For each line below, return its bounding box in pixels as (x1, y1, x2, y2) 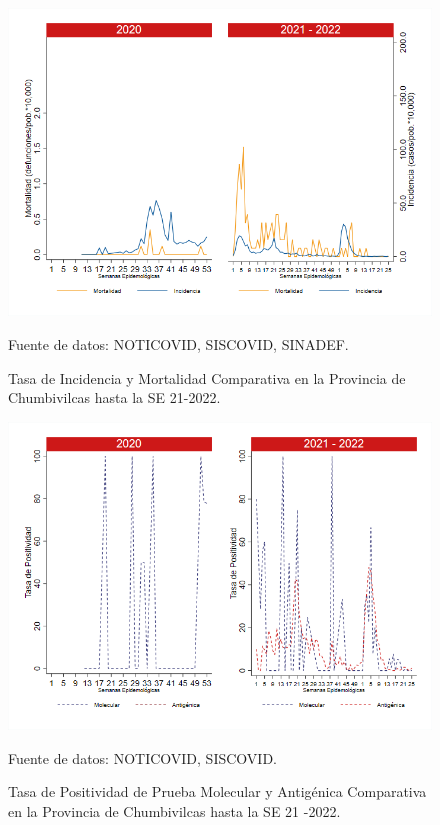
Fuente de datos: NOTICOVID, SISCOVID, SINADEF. (8, 333, 349, 354)
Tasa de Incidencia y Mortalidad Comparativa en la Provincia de (8, 367, 406, 388)
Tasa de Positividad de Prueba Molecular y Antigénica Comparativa (8, 781, 427, 802)
